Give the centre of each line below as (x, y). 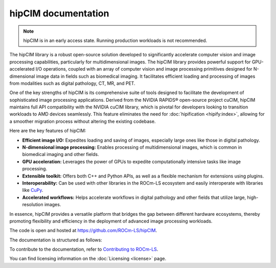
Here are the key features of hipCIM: (48, 131)
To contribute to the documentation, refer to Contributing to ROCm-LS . (84, 249)
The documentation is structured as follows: (56, 240)
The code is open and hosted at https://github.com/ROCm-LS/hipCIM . (83, 231)
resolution (33, 205)
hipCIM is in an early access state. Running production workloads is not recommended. (115, 40)
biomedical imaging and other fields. (61, 154)
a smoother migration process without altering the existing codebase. (83, 121)
